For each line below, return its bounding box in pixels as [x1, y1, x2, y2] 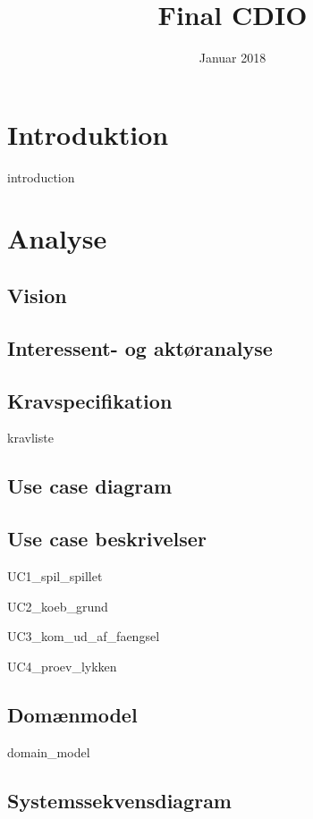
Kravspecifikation [7, 386, 173, 414]
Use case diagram [7, 472, 173, 500]
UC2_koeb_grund [7, 596, 108, 615]
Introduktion [7, 115, 169, 152]
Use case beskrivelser [7, 525, 207, 553]
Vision [7, 282, 67, 309]
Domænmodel [7, 700, 138, 728]
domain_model [7, 742, 90, 761]
